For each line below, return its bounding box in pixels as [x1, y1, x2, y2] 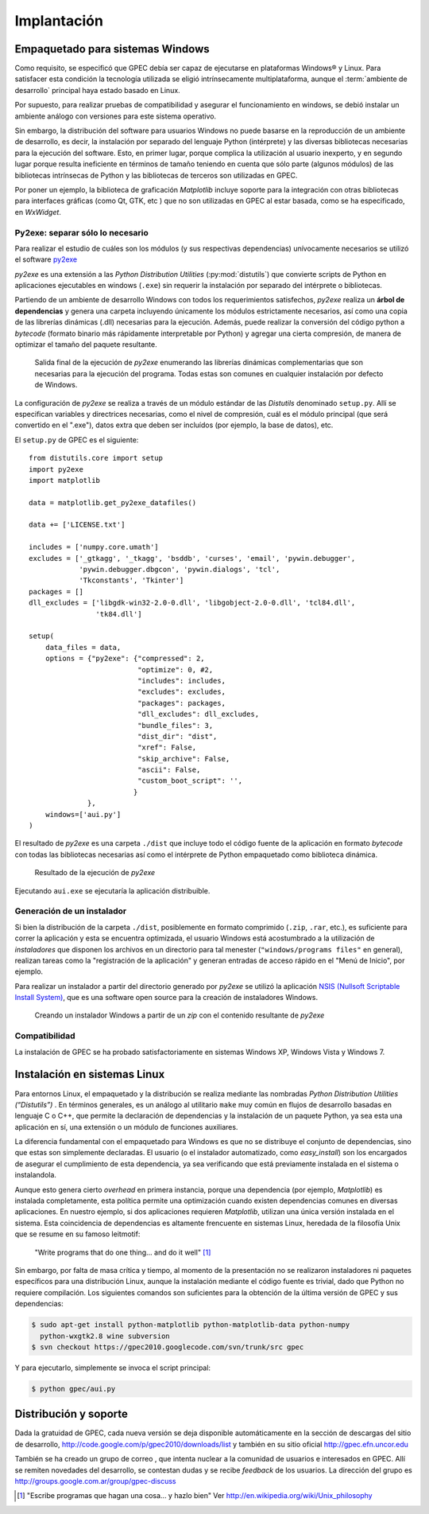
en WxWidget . [14, 207, 61, 216]
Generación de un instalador [14, 905, 127, 917]
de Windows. [34, 380, 78, 390]
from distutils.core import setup [29, 453, 163, 463]
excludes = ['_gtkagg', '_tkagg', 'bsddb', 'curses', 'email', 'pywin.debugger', [29, 554, 356, 562]
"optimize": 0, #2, [137, 665, 214, 674]
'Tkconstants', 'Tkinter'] [79, 576, 184, 585]
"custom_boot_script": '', [137, 776, 242, 785]
